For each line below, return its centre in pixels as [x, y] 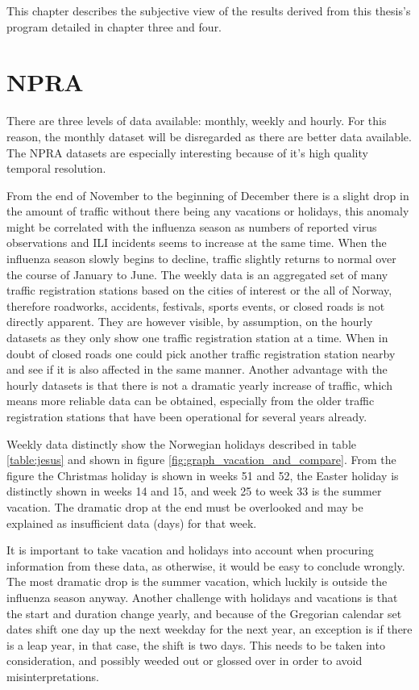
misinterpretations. [53, 676]
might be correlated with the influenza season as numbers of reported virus [192, 226]
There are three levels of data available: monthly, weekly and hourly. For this [197, 121]
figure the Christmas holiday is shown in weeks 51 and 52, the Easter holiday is [203, 475]
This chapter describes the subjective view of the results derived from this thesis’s [209, 10]
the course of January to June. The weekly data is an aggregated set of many [197, 274]
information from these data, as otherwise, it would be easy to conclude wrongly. [206, 565]
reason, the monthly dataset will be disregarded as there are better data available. [209, 136]
